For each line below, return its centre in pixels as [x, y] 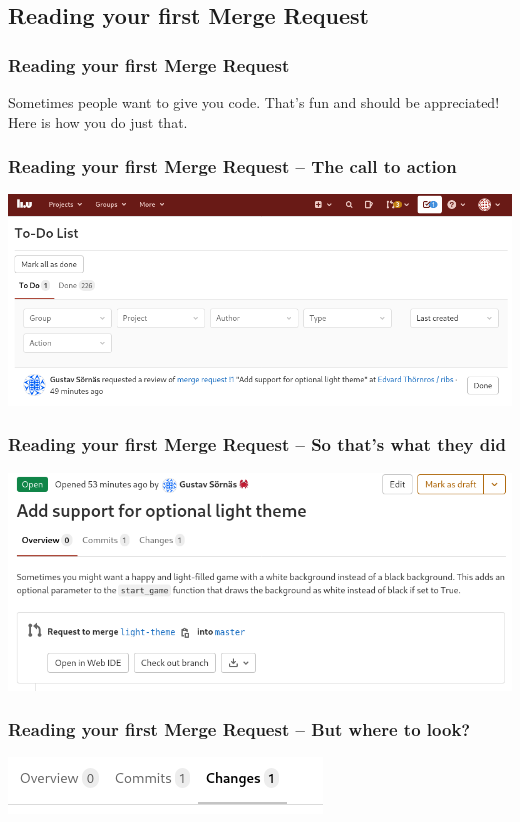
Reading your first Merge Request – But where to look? [239, 729]
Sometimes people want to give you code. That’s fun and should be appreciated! [254, 102]
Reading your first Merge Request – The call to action [232, 166]
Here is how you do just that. [98, 121]
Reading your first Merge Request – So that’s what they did [257, 444]
